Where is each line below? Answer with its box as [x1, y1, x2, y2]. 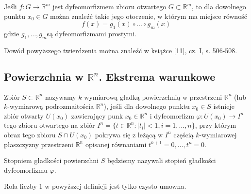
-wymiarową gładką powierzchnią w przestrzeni [82, 91, 222, 102]
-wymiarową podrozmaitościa [7, 101, 94, 111]
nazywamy [45, 91, 76, 102]
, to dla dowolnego [191, 1, 246, 11]
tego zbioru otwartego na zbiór [4, 120, 95, 130]
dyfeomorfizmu [4, 164, 48, 175]
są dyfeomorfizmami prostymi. [47, 28, 136, 38]
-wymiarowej [199, 129, 237, 139]
